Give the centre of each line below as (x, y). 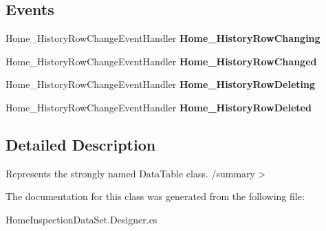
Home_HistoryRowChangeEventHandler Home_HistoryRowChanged (161, 61)
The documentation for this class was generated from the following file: (155, 196)
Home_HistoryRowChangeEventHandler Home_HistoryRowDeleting (161, 84)
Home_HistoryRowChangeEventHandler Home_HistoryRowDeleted (159, 107)
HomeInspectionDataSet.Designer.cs (81, 219)
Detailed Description (81, 144)
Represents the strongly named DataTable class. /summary (130, 173)
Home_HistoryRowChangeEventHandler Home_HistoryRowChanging (163, 38)
